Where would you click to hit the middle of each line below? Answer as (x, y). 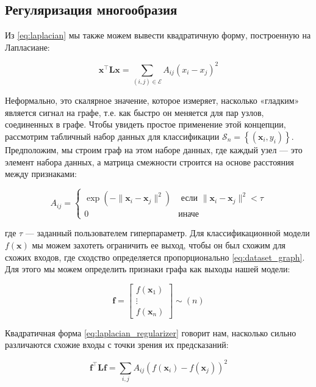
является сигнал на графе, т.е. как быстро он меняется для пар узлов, (135, 112)
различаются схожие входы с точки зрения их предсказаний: (117, 345)
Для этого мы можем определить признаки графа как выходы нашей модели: (148, 269)
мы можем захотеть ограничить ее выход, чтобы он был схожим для (159, 244)
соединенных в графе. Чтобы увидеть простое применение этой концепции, (145, 124)
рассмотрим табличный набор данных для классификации (112, 136)
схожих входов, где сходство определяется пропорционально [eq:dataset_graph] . (155, 257)
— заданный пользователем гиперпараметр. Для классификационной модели (167, 233)
